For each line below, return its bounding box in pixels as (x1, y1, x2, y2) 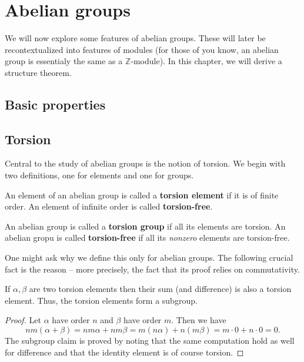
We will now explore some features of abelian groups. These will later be (5, 32, 266, 44)
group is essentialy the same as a (5, 55, 123, 67)
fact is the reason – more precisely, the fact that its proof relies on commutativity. (5, 263, 300, 275)
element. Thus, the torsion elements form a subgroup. (5, 294, 198, 306)
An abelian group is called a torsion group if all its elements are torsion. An (5, 220, 286, 232)
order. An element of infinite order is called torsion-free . (5, 200, 213, 212)
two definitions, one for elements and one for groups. (5, 169, 194, 181)
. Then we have (171, 314, 226, 326)
